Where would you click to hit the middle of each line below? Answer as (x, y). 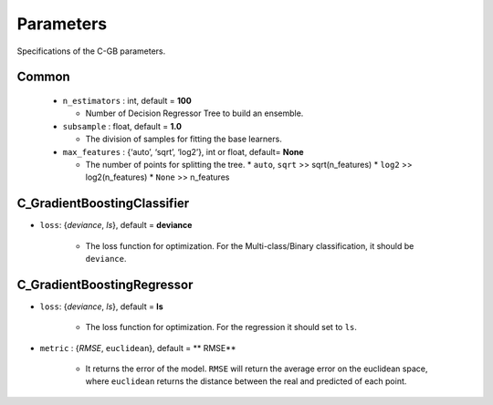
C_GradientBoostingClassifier (103, 204)
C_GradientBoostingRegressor (105, 284)
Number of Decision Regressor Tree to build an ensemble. (194, 113)
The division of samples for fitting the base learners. (184, 139)
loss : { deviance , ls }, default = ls (101, 306)
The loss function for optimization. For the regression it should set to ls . (221, 327)
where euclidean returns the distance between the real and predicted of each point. (246, 381)
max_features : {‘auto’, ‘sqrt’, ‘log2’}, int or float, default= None (184, 151)
